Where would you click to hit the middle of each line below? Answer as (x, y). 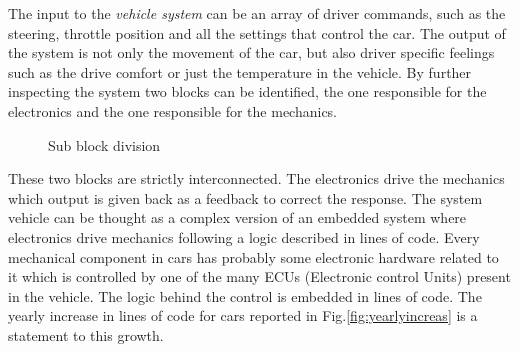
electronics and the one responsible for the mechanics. (173, 110)
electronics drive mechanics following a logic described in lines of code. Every (244, 236)
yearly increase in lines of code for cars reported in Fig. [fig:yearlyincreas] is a (243, 315)
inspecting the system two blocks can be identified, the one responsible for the (247, 91)
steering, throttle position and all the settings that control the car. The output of (257, 32)
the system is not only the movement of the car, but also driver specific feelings (251, 52)
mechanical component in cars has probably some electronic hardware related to (253, 256)
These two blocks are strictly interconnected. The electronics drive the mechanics (256, 178)
